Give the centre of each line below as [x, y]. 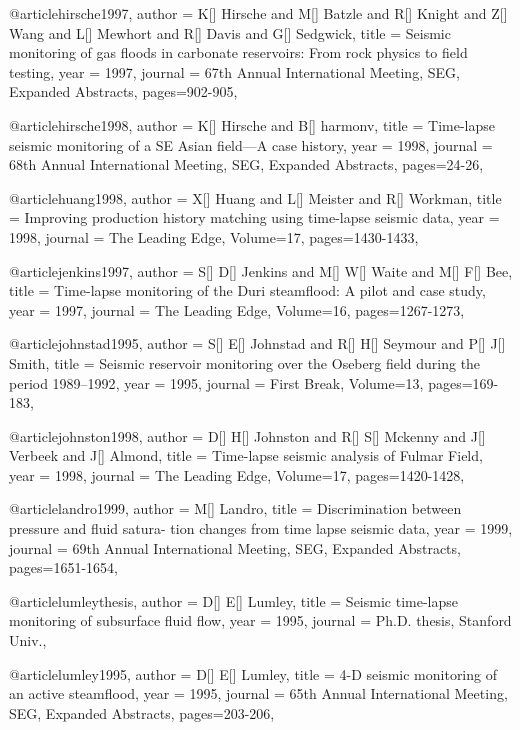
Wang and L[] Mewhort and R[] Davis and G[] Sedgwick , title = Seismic [230, 32]
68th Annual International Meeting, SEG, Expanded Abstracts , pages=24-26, [246, 164]
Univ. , [28, 640]
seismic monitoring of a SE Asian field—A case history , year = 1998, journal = [251, 144]
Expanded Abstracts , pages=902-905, [123, 91]
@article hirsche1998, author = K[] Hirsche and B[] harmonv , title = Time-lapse [252, 124]
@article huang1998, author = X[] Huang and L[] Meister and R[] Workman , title [255, 197]
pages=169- [463, 382]
